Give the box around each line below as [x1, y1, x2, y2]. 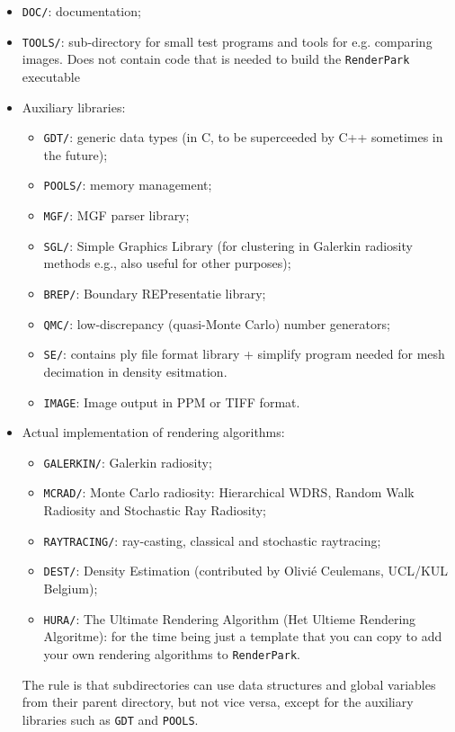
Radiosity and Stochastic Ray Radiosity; [43, 501, 266, 520]
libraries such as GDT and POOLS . [22, 710, 199, 728]
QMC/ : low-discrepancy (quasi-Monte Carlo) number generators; [43, 314, 390, 333]
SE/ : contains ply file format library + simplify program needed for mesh [43, 344, 445, 363]
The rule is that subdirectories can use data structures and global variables [22, 674, 436, 693]
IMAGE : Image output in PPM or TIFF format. [43, 392, 300, 411]
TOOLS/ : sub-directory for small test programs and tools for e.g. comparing [22, 31, 433, 50]
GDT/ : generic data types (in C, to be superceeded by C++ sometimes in [43, 128, 443, 147]
